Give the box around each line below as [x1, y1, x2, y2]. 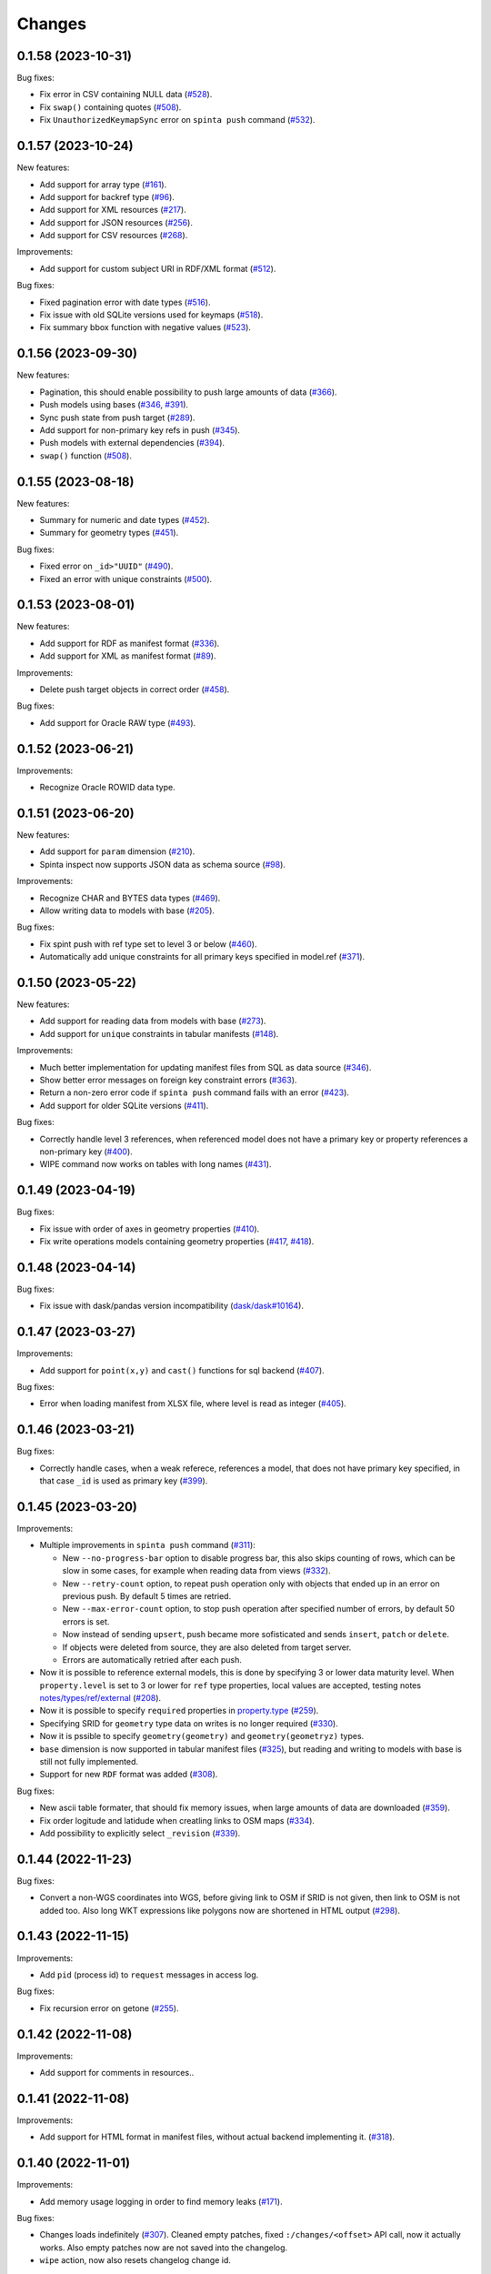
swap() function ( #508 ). [39, 450, 132, 461]
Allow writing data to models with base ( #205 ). [39, 905, 215, 916]
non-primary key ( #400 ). [39, 1146, 134, 1157]
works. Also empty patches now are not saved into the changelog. [39, 2242, 288, 2253]
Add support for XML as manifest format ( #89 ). [39, 650, 216, 661]
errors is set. [62, 1615, 110, 1627]
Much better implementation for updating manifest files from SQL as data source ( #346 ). [39, 1062, 372, 1072]
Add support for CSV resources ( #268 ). [39, 230, 188, 241]
